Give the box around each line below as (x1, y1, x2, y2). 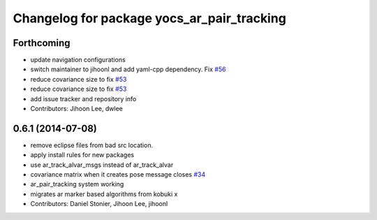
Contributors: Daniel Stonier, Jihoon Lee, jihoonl (30, 200, 168, 208)
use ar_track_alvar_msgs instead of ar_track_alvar (30, 161, 174, 169)
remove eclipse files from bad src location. (30, 140, 154, 149)
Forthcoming (13, 37, 71, 49)
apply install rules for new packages (30, 151, 135, 159)
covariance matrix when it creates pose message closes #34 (30, 170, 206, 179)
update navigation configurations (30, 56, 126, 64)
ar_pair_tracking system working (30, 180, 124, 189)
